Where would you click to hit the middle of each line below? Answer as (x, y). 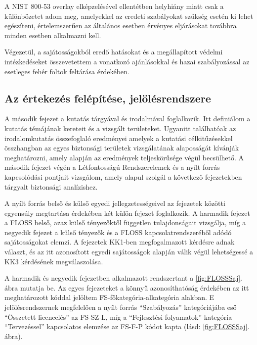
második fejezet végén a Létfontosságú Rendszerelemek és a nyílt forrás (112, 167)
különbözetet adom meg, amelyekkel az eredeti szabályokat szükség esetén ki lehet (129, 16)
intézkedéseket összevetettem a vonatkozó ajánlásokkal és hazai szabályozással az (127, 61)
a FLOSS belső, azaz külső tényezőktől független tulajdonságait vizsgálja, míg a (125, 222)
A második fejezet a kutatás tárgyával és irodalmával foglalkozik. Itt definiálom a (128, 119)
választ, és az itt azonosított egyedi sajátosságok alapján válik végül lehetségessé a (129, 252)
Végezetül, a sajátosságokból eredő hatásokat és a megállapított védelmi (114, 52)
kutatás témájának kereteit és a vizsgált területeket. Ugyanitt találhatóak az (120, 128)
